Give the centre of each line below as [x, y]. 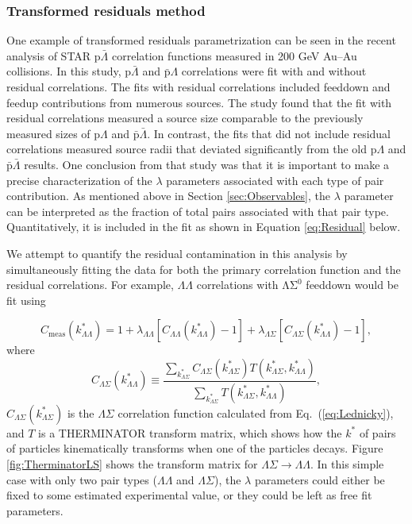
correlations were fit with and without [274, 71]
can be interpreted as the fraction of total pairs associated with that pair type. [198, 211]
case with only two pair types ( [82, 479]
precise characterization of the [79, 180]
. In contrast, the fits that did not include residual [269, 133]
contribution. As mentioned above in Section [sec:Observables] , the [168, 196]
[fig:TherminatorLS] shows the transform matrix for [132, 463]
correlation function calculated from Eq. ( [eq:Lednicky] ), [256, 412]
